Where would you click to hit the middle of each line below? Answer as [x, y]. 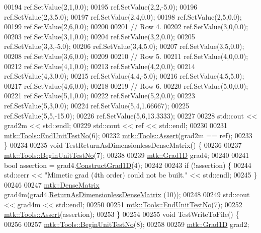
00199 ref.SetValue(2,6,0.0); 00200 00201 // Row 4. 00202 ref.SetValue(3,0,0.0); [126, 26]
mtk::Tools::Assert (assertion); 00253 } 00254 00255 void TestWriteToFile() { [122, 214]
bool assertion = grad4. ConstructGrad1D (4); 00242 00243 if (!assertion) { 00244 [128, 165]
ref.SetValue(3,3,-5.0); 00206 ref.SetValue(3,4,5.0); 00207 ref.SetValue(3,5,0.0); [124, 46]
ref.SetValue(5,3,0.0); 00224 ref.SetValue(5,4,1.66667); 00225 [97, 105]
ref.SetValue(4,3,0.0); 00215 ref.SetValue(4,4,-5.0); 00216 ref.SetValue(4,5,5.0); [124, 76]
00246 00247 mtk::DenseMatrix [52, 184]
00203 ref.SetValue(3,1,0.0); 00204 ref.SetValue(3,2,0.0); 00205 [100, 36]
